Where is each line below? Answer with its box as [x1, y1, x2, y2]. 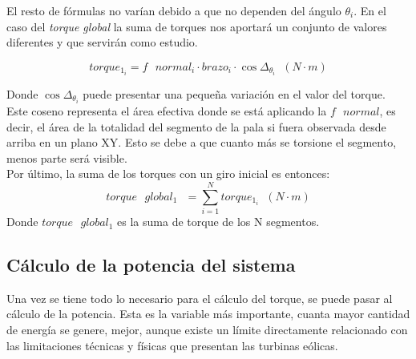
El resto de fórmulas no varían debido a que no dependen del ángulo [6, 2, 341, 18]
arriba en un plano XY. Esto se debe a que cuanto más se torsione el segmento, [6, 134, 397, 151]
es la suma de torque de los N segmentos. [117, 213, 320, 230]
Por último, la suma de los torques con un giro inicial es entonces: [6, 165, 330, 182]
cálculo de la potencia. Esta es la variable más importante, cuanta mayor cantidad [6, 305, 410, 322]
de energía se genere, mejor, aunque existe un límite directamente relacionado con [6, 321, 408, 338]
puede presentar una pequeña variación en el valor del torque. [83, 85, 386, 102]
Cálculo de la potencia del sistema [6, 252, 296, 277]
